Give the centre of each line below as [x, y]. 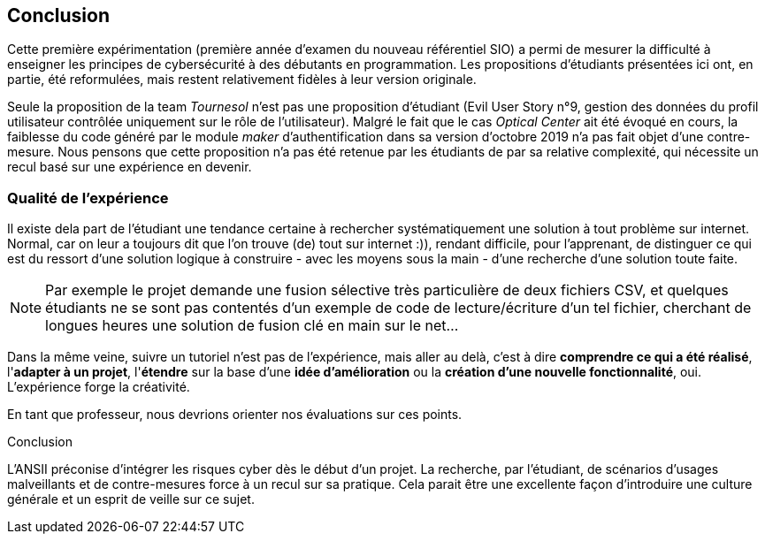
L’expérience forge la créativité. [99, 387]
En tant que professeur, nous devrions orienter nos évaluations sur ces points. [235, 415]
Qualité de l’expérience [88, 198]
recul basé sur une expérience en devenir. [130, 167]
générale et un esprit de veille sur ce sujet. [131, 499]
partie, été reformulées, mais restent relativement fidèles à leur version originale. [242, 80]
